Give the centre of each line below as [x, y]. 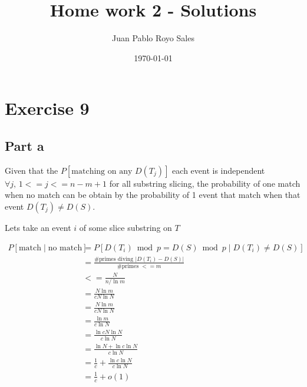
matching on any [102, 171]
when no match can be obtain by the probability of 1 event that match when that [153, 195]
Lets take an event [38, 227]
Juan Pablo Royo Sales [153, 38]
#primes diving [114, 259]
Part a [24, 145]
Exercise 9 [47, 108]
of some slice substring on [126, 227]
